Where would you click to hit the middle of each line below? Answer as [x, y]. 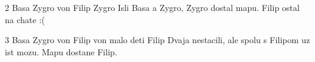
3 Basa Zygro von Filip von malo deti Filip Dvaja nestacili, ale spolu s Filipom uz [157, 40]
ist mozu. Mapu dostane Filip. [61, 51]
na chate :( [25, 19]
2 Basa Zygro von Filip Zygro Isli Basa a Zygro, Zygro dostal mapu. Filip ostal [152, 7]
